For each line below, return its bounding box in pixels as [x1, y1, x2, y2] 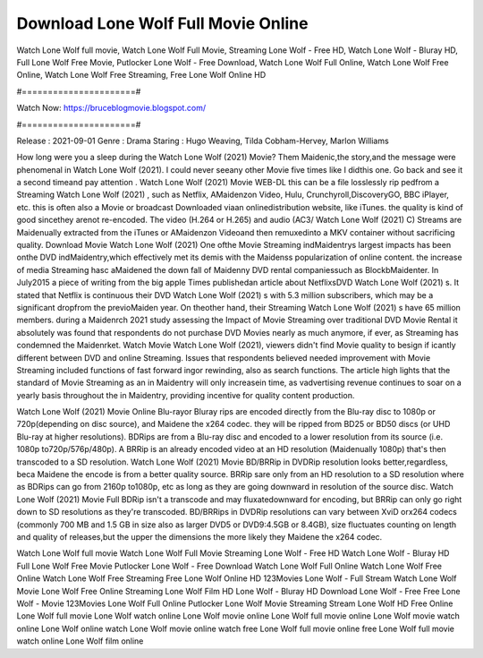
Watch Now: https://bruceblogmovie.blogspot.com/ [16, 103, 206, 114]
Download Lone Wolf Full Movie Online [16, 13, 309, 33]
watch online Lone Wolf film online [16, 636, 144, 646]
